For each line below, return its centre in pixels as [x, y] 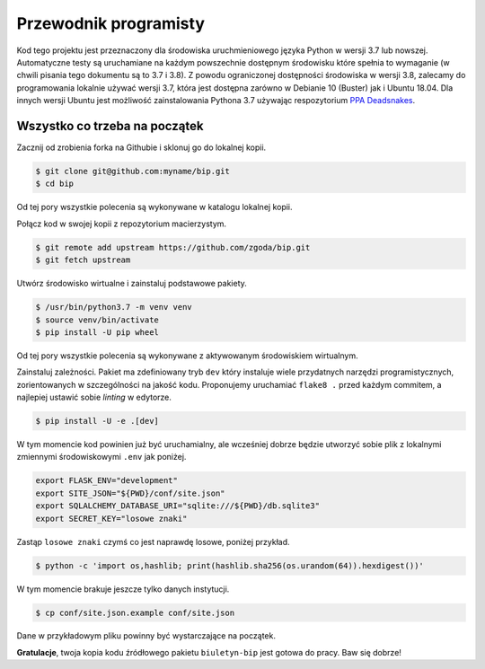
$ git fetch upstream [83, 260]
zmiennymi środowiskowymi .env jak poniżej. [101, 457]
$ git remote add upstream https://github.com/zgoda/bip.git [173, 247]
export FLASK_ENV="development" [107, 481]
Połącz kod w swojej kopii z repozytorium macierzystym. [122, 224]
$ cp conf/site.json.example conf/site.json [135, 612]
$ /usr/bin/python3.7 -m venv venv [114, 307]
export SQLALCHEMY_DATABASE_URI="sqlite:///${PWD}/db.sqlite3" [178, 506]
